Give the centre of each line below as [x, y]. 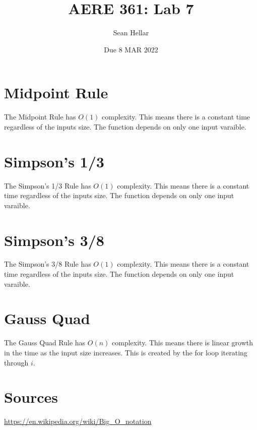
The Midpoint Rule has [40, 117]
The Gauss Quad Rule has [45, 343]
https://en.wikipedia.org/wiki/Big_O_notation [78, 421]
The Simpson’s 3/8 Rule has [48, 264]
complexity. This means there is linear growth [182, 343]
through [16, 362]
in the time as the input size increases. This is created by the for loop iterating [126, 352]
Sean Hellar [131, 33]
